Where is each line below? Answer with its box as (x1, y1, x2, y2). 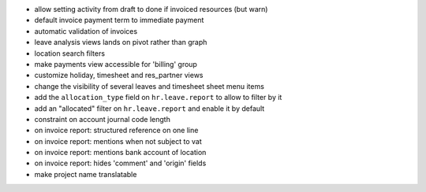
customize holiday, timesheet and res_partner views (34, 71, 204, 80)
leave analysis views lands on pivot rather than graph (34, 38, 207, 47)
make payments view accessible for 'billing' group (34, 59, 197, 68)
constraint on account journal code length (34, 114, 171, 124)
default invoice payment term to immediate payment (34, 16, 204, 25)
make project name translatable (34, 169, 137, 179)
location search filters (34, 48, 106, 58)
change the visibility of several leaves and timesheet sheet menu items (34, 81, 264, 90)
